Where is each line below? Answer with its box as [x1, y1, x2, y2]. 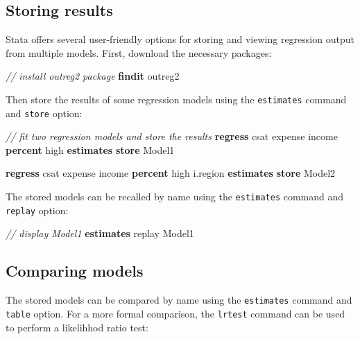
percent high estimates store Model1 [6, 142, 175, 157]
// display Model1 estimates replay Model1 [6, 226, 194, 241]
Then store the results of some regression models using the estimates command [6, 92, 347, 106]
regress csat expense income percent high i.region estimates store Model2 [6, 166, 336, 180]
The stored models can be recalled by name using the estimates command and [6, 189, 344, 204]
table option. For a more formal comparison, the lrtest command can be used [6, 306, 345, 320]
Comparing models [6, 260, 144, 281]
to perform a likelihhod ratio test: [6, 320, 148, 334]
